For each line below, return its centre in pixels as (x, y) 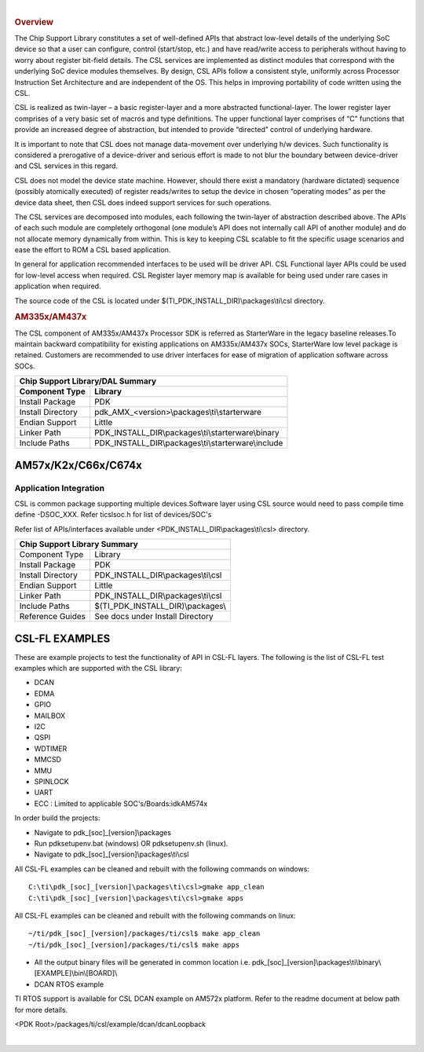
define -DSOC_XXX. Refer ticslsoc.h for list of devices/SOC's (113, 515)
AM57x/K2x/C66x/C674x (79, 465)
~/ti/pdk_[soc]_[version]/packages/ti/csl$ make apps (134, 944)
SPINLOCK (52, 781)
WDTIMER (51, 748)
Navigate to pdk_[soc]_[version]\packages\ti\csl (111, 854)
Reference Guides (53, 617)
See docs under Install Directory (154, 617)
